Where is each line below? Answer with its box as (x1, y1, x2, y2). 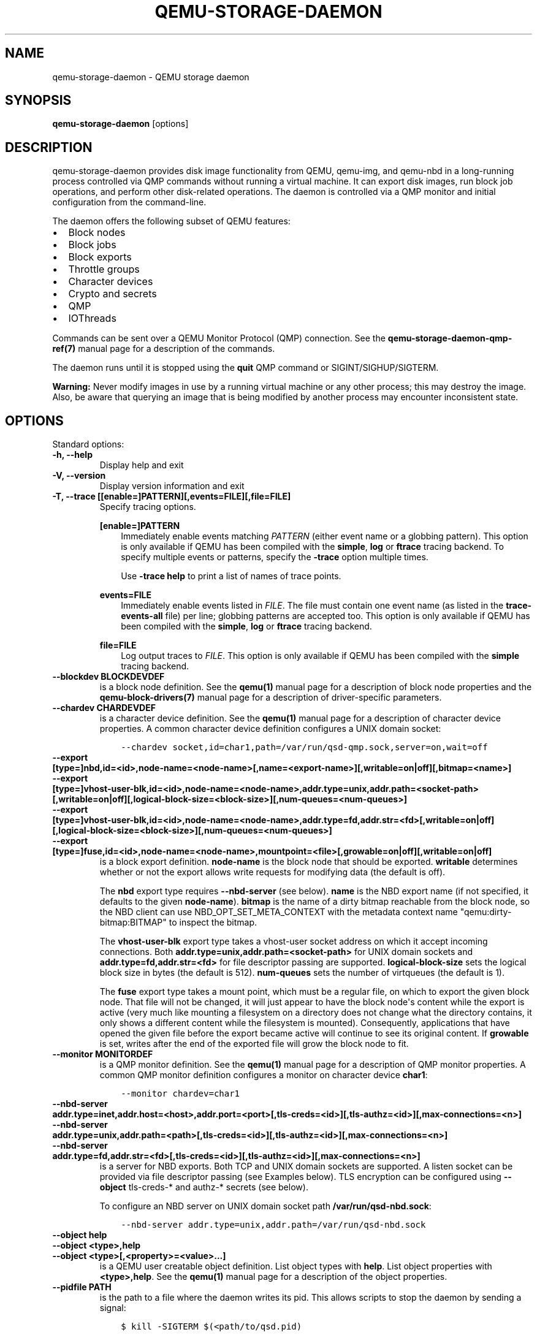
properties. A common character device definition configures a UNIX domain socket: (99, 723, 441, 734)
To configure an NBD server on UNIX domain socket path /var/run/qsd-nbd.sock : (99, 1201, 432, 1212)
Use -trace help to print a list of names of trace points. (121, 571, 341, 582)
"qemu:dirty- (460, 907, 512, 918)
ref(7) (52, 343, 76, 354)
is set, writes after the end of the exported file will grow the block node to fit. (99, 1038, 409, 1049)
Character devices (68, 275, 153, 288)
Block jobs (68, 238, 116, 251)
